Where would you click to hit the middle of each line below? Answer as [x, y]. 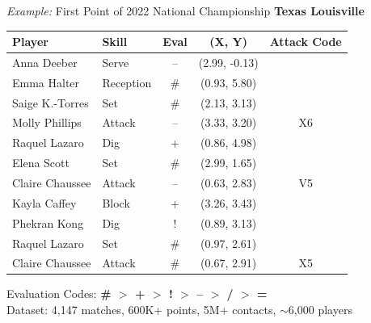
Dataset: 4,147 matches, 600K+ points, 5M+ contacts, [141, 310]
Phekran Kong [48, 222]
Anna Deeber [45, 62]
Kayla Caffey [44, 202]
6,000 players [320, 310]
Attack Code [306, 42]
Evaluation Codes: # [59, 294]
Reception [127, 82]
